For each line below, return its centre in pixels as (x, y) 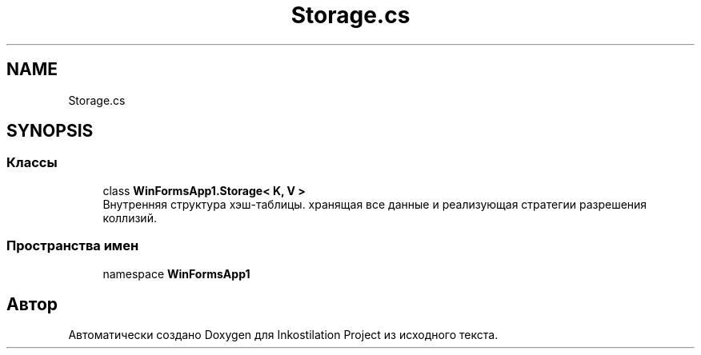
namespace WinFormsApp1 (176, 273)
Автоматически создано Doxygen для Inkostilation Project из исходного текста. (283, 335)
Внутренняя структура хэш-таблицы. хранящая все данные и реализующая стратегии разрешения (375, 204)
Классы (32, 163)
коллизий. (130, 217)
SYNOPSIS (50, 131)
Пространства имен (73, 246)
